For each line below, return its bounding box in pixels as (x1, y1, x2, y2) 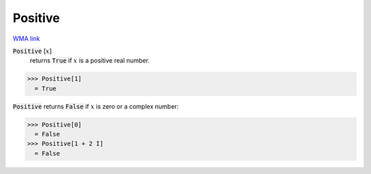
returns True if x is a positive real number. (30, 56, 150, 65)
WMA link (12, 34, 41, 43)
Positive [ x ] (12, 47, 52, 55)
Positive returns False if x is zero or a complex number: (12, 102, 179, 110)
